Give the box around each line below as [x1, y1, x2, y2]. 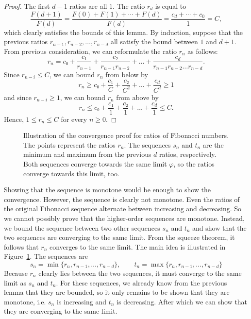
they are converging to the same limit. [4, 306, 117, 316]
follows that [4, 241, 39, 252]
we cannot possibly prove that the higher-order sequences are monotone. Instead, [4, 213, 245, 223]
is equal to [155, 1, 186, 11]
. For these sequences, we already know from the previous [56, 277, 227, 287]
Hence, [4, 114, 24, 124]
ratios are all [69, 1, 107, 11]
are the [202, 139, 224, 150]
